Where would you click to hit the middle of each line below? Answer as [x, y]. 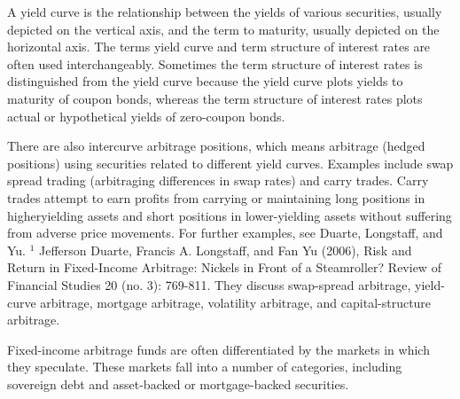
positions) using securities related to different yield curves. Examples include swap [230, 163]
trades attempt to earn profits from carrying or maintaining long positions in [216, 197]
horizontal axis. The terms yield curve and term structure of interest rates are [219, 47]
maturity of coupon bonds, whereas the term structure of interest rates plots [215, 98]
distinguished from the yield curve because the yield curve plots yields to [205, 81]
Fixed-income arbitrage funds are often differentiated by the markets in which [218, 349]
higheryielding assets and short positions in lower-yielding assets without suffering [230, 215]
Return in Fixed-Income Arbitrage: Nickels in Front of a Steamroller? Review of [224, 267]
